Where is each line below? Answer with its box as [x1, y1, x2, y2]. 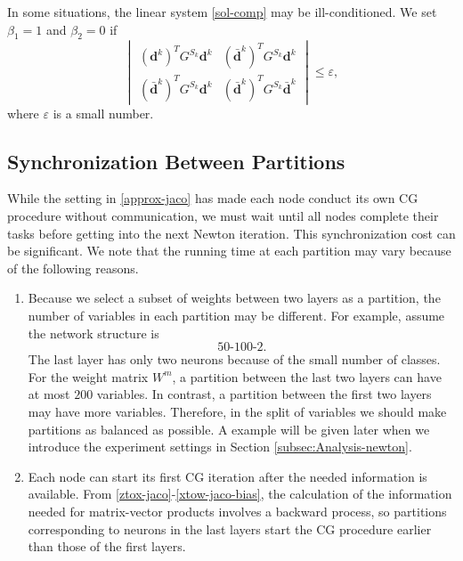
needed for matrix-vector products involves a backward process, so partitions [28, 501, 447, 520]
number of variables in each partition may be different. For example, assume [28, 305, 445, 324]
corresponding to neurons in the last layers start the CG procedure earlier [28, 519, 432, 538]
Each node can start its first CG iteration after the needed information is [28, 467, 427, 485]
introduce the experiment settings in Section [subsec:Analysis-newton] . [28, 437, 412, 456]
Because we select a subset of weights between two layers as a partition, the [28, 289, 441, 307]
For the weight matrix [28, 367, 149, 386]
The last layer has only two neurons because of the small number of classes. [28, 350, 441, 369]
